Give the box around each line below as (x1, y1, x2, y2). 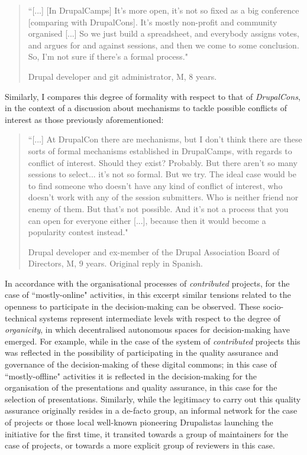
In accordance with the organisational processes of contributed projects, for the (5, 277, 290, 289)
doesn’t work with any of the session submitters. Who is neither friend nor (28, 191, 299, 203)
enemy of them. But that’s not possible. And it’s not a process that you (28, 202, 289, 214)
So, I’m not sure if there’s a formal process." (28, 50, 188, 63)
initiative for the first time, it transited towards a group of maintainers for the (5, 427, 288, 440)
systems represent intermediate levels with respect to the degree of (39, 311, 280, 324)
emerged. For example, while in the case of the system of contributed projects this (5, 334, 300, 347)
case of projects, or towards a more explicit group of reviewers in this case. (5, 439, 275, 451)
